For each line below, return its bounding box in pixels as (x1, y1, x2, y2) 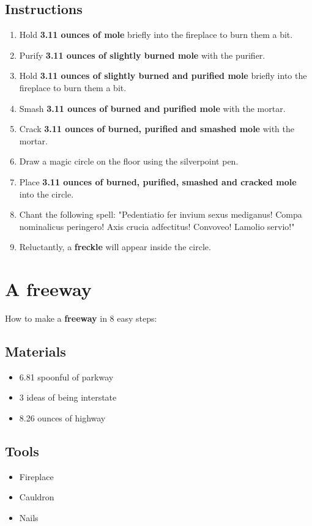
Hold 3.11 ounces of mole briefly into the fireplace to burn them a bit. (19, 28, 293, 41)
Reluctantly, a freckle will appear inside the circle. (19, 240, 211, 253)
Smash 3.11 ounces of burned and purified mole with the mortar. (19, 102, 286, 114)
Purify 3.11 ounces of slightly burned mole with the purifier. (19, 48, 266, 61)
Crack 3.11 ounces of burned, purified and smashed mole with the (19, 122, 294, 135)
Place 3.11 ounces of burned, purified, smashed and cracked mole (19, 175, 297, 188)
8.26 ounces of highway (19, 412, 106, 424)
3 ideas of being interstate (19, 391, 117, 404)
